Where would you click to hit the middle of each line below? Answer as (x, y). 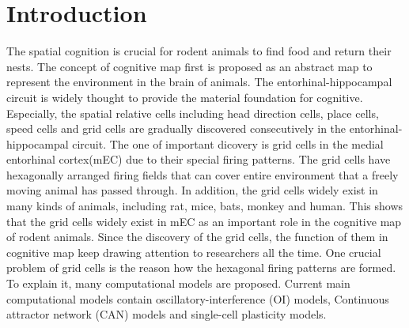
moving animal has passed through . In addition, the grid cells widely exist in (192, 190)
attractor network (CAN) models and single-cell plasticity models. (167, 314)
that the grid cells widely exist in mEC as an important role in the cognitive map (204, 221)
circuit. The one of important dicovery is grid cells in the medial (228, 143)
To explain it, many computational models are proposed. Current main (178, 283)
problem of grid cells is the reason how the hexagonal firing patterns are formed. (201, 268)
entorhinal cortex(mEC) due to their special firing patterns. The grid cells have (199, 159)
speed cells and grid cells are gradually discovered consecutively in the (176, 128)
